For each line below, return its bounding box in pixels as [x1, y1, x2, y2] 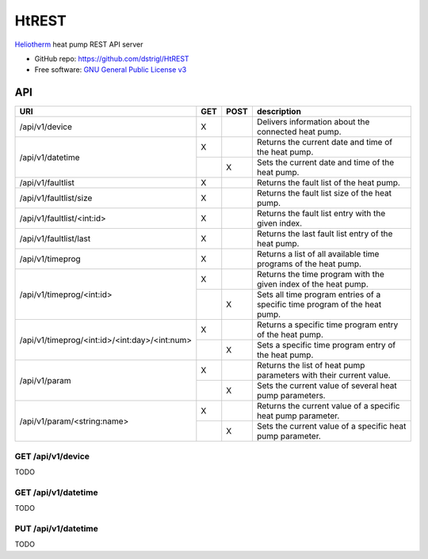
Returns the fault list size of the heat [256, 188, 392, 199]
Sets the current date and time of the [256, 157, 395, 168]
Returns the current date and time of [256, 137, 392, 148]
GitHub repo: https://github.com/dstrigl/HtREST [34, 54, 189, 63]
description [256, 106, 301, 117]
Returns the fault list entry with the [256, 208, 386, 219]
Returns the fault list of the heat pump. [256, 177, 400, 188]
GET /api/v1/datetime [14, 487, 98, 498]
